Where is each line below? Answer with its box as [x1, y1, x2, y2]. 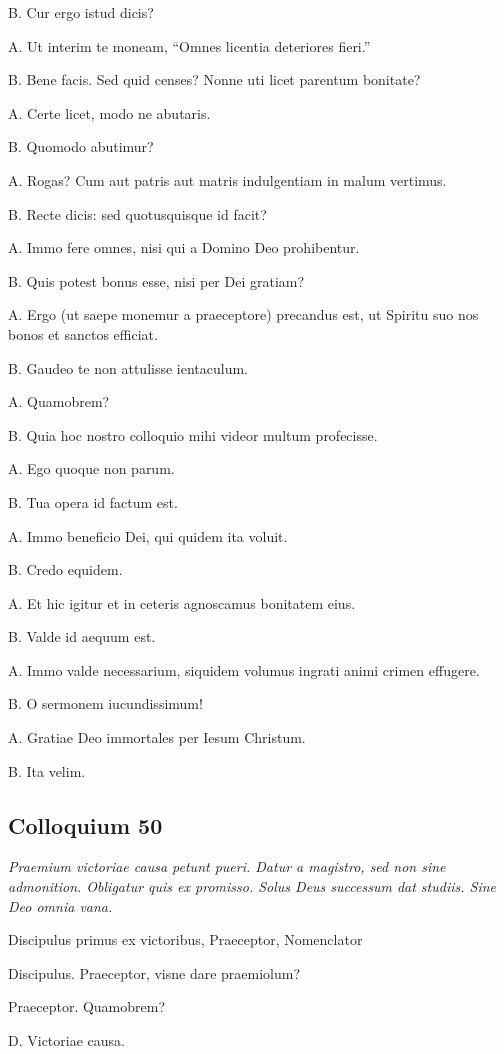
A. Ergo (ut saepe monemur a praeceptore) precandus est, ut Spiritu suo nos [8, 304, 479, 325]
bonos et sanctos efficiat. [8, 323, 158, 344]
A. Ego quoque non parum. [8, 458, 175, 479]
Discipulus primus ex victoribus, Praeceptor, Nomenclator [8, 929, 363, 950]
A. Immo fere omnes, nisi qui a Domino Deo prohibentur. [8, 237, 360, 258]
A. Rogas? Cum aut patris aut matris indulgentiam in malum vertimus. [8, 169, 447, 190]
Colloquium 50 [8, 809, 163, 840]
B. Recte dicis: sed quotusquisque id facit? [8, 203, 267, 224]
